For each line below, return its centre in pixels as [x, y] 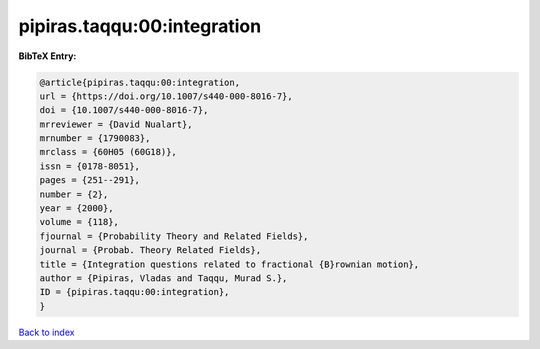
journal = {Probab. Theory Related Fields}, [150, 250]
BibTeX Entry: [47, 56]
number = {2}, [74, 194]
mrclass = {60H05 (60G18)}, [108, 152]
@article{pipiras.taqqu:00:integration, [139, 82]
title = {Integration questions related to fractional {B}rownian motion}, [229, 264]
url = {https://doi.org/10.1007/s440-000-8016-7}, [166, 96]
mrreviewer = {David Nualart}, [116, 124]
